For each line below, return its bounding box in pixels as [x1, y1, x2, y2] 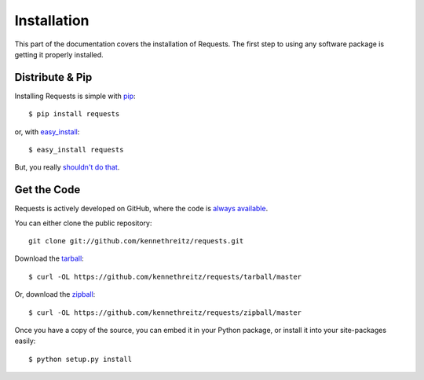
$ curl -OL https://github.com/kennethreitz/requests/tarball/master [28, 272, 302, 281]
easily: [14, 336, 36, 345]
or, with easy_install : [14, 126, 80, 137]
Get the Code [14, 183, 81, 196]
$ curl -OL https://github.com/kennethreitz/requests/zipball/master [28, 308, 302, 317]
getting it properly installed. [14, 49, 104, 59]
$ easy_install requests [28, 145, 124, 155]
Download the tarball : [14, 254, 84, 263]
